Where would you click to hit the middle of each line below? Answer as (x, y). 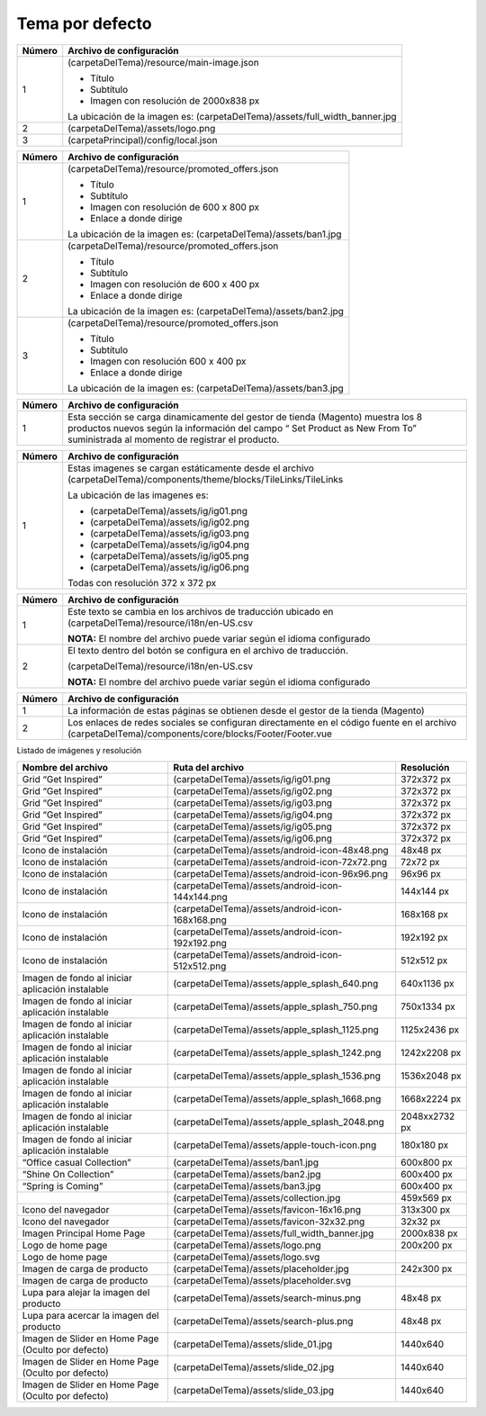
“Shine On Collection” (68, 1174)
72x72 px (420, 861)
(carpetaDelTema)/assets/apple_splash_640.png (276, 983)
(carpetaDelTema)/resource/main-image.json (164, 62)
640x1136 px (427, 983)
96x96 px (421, 873)
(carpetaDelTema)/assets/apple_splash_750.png (275, 1006)
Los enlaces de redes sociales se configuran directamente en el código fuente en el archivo (262, 722)
